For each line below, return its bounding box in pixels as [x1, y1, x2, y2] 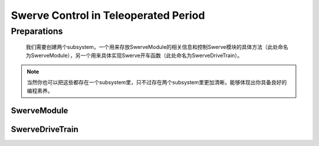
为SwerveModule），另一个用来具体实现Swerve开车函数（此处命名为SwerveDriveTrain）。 [25, 52, 243, 59]
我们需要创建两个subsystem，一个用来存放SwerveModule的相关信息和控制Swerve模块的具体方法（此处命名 [25, 44, 289, 51]
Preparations [11, 26, 63, 36]
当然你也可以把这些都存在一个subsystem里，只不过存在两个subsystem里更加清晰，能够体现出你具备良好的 [27, 79, 287, 86]
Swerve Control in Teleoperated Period [11, 9, 205, 22]
